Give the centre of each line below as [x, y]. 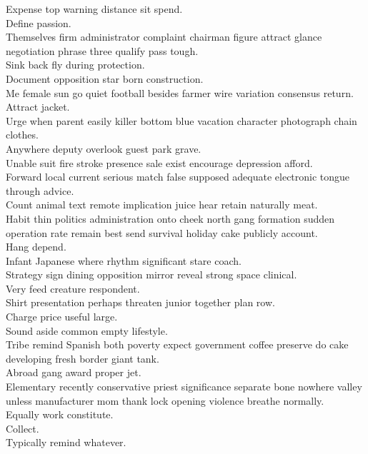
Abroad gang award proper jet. [74, 372]
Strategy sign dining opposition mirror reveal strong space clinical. [151, 274]
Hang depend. [36, 247]
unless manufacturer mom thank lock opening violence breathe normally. [165, 400]
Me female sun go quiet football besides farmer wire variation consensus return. [180, 92]
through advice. [40, 190]
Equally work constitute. [60, 414]
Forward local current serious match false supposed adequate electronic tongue [178, 177]
